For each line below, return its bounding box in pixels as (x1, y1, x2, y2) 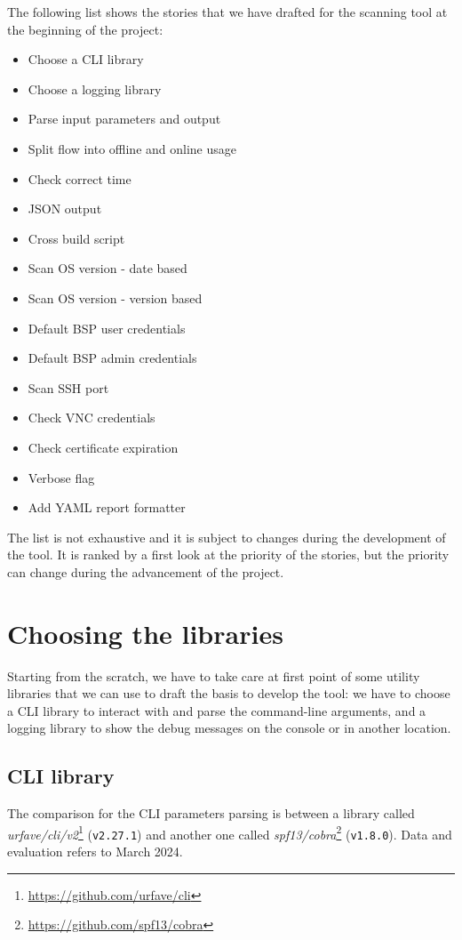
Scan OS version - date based (28, 259, 187, 277)
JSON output (28, 199, 102, 218)
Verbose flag (28, 468, 95, 486)
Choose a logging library (28, 79, 162, 98)
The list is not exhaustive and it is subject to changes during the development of (7, 527, 446, 546)
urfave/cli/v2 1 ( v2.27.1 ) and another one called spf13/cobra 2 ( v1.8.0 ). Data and (7, 822, 452, 843)
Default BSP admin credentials (28, 349, 197, 367)
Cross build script (28, 229, 125, 247)
